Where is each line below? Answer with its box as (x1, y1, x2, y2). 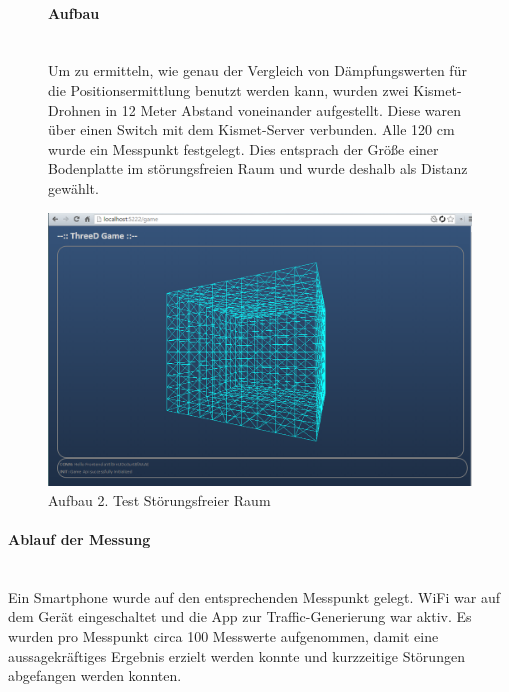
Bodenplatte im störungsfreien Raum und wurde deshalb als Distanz (48, 158, 468, 179)
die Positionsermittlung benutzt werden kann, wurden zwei (48, 79, 409, 100)
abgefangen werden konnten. (8, 665, 182, 686)
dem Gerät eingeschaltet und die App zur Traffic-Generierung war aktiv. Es (8, 606, 472, 627)
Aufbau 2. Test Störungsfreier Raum (48, 489, 271, 510)
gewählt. (48, 177, 99, 198)
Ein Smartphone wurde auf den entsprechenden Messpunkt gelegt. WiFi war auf (8, 586, 500, 607)
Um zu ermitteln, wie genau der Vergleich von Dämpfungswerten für (48, 60, 467, 81)
